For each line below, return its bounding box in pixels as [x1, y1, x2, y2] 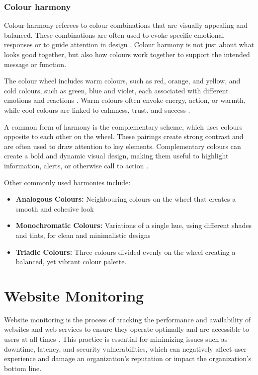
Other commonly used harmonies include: [4, 177, 131, 187]
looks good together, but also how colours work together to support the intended [4, 49, 250, 59]
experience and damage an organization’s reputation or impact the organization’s [4, 353, 252, 364]
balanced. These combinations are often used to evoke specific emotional [4, 29, 224, 40]
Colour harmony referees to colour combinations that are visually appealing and [4, 20, 248, 30]
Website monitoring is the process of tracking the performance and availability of [4, 314, 251, 324]
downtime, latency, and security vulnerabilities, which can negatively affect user [4, 343, 247, 354]
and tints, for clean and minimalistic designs [15, 229, 151, 240]
